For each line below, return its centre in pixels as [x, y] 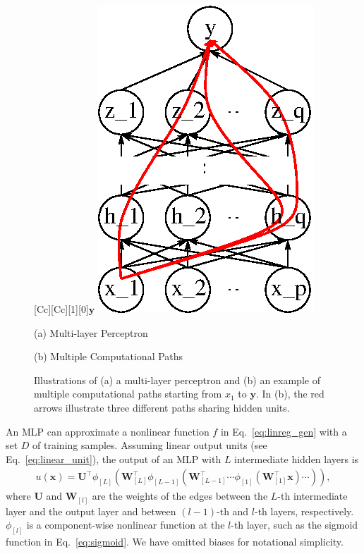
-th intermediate [313, 496]
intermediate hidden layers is [297, 458]
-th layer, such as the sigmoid [295, 525]
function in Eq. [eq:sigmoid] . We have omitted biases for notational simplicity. [175, 542]
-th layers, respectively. [304, 511]
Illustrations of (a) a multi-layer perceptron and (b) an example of [177, 380]
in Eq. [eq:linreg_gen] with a [284, 431]
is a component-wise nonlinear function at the [126, 525]
